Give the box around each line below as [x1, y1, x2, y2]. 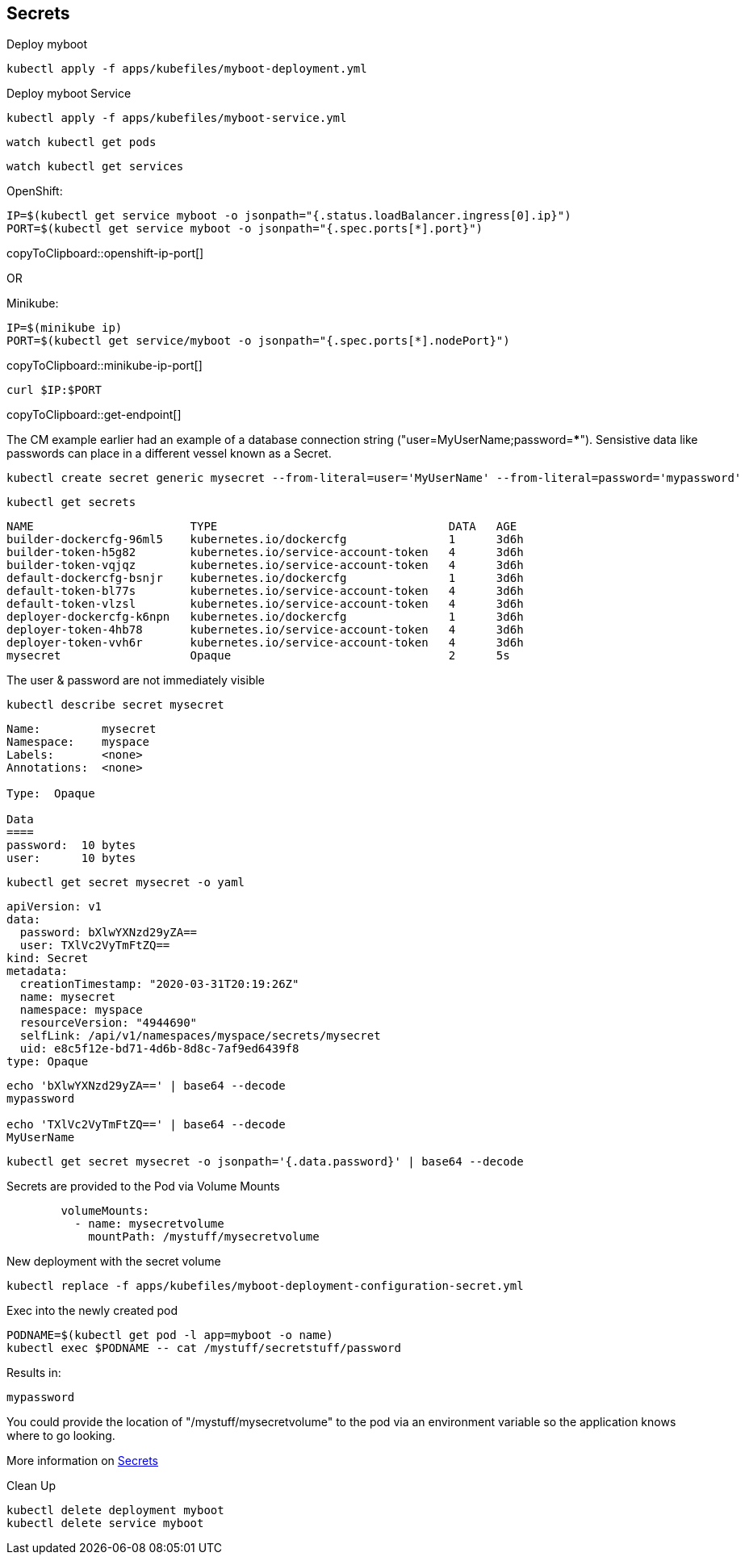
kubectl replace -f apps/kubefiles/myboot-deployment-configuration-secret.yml [6, 1279, 524, 1293]
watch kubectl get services [6, 160, 184, 174]
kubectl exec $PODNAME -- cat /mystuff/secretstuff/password [6, 1341, 401, 1355]
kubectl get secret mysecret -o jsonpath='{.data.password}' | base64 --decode [6, 1155, 524, 1169]
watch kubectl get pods [6, 136, 157, 149]
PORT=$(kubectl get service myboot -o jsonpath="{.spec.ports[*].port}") [6, 222, 483, 236]
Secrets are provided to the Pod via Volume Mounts [6, 1179, 280, 1194]
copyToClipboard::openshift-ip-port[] [6, 246, 204, 261]
